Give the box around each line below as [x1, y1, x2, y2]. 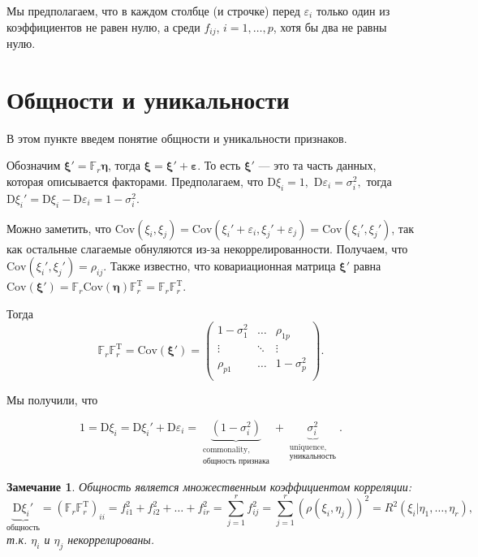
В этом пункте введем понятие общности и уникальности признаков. [6, 129, 347, 146]
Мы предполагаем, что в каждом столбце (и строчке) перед [6, 2, 300, 19]
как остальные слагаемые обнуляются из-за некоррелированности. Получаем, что [6, 240, 408, 257]
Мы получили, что [6, 391, 98, 408]
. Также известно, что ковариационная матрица [103, 257, 336, 274]
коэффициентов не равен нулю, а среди [6, 18, 200, 35]
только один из [316, 2, 390, 19]
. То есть [197, 157, 241, 174]
